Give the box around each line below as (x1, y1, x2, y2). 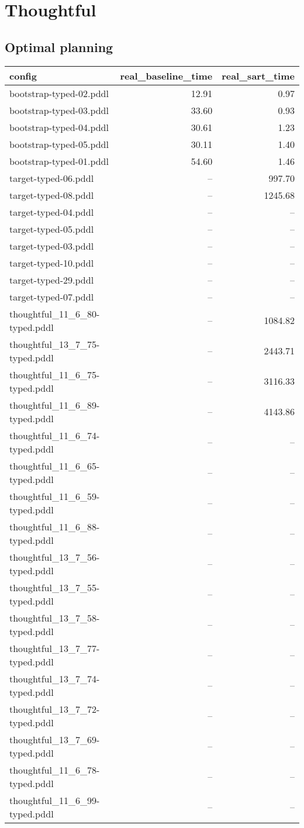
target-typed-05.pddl (9, 222, 94, 236)
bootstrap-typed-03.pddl (9, 103, 109, 117)
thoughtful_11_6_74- (9, 428, 100, 442)
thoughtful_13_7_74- (9, 671, 100, 685)
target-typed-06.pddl (9, 171, 94, 185)
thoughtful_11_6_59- (9, 489, 100, 503)
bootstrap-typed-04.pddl (9, 120, 109, 134)
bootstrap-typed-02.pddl (9, 86, 109, 100)
